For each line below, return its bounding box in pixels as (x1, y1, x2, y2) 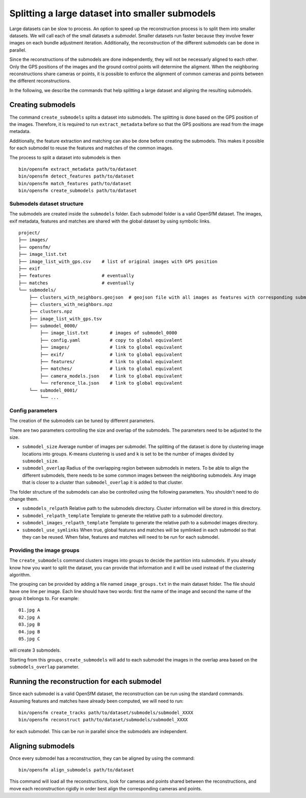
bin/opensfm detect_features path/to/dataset (18, 173, 135, 179)
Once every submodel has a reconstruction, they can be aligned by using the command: (9, 755, 195, 761)
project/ (18, 230, 40, 236)
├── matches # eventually (18, 280, 135, 286)
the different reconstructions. (9, 78, 71, 84)
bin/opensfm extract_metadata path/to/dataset (18, 166, 137, 172)
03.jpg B (18, 622, 40, 628)
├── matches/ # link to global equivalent (40, 366, 183, 372)
